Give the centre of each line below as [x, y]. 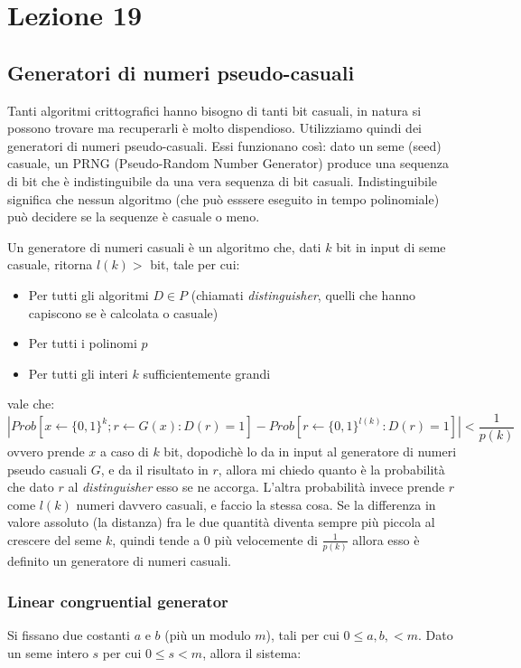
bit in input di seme [391, 246]
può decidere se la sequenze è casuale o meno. [134, 216]
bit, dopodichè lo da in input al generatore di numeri [310, 451]
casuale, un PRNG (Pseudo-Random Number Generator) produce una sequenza [228, 163]
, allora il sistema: [252, 652]
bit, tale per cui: [195, 264]
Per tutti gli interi [78, 373]
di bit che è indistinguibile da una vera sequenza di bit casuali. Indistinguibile [223, 180]
